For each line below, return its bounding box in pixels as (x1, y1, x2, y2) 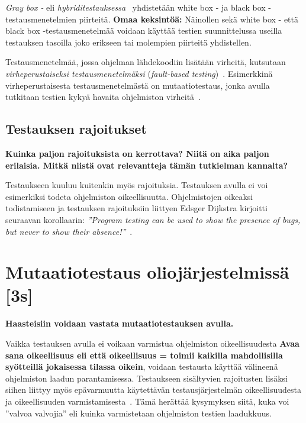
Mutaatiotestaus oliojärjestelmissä (5, 260, 289, 284)
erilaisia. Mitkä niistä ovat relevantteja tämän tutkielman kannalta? (5, 159, 288, 171)
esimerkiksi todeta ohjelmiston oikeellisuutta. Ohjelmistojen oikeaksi (5, 190, 253, 202)
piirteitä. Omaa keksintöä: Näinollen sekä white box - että (79, 12, 299, 25)
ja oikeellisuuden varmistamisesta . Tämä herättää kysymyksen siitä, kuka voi (5, 395, 289, 407)
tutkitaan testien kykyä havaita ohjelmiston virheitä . (5, 91, 201, 103)
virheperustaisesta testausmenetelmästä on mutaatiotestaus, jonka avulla (5, 79, 270, 91)
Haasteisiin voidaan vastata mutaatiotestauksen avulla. (5, 317, 234, 330)
